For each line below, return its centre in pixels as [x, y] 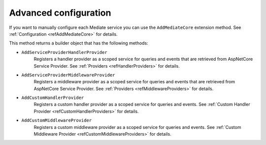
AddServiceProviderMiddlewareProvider [68, 75]
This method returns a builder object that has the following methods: [79, 43]
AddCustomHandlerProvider [53, 98]
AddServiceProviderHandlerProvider [65, 52]
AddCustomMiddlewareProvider [57, 121]
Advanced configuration [60, 13]
